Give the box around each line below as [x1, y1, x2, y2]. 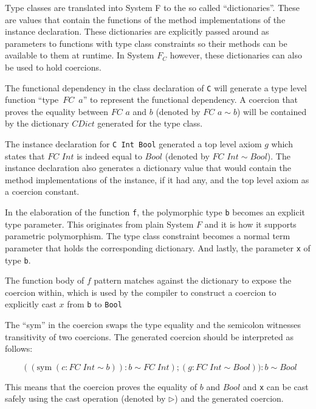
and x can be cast [242, 380, 309, 393]
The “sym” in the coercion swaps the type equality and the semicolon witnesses [5, 318, 301, 331]
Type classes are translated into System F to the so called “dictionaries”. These [5, 1, 300, 13]
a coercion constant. [5, 185, 80, 198]
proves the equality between [5, 105, 109, 117]
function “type [5, 93, 59, 106]
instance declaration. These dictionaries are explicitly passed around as [5, 25, 269, 38]
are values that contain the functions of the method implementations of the [5, 13, 286, 26]
